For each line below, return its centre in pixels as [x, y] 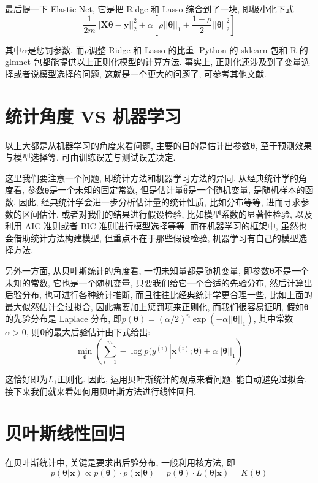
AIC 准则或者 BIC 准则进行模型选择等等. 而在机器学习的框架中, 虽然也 [166, 226]
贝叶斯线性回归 [65, 433]
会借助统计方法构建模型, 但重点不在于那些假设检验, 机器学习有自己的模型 [152, 238]
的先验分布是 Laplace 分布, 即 [63, 318]
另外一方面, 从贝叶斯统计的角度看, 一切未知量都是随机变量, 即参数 [137, 271]
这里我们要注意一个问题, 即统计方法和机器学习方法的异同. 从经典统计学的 [152, 177]
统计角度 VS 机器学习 [93, 116]
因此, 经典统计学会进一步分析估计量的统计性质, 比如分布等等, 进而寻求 [160, 202]
